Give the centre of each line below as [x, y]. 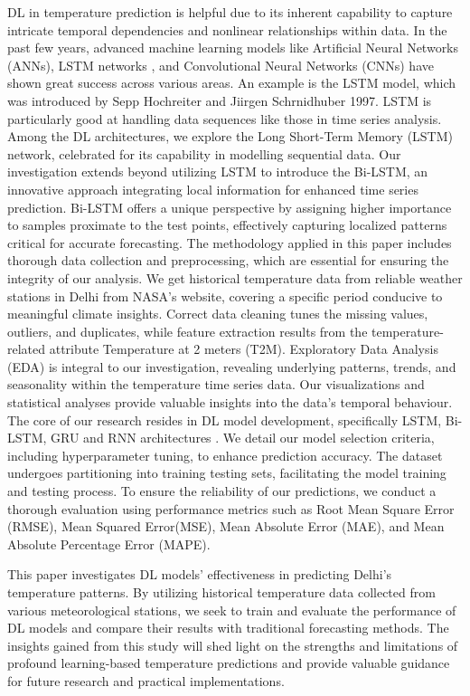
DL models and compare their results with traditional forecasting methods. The [228, 628]
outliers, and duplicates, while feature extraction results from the [188, 331]
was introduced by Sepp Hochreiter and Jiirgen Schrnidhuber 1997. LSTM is [220, 100]
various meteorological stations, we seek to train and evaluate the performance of [232, 610]
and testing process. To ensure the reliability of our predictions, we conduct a [222, 491]
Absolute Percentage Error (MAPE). [109, 543]
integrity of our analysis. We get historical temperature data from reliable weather [235, 277]
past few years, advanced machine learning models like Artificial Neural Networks [233, 48]
